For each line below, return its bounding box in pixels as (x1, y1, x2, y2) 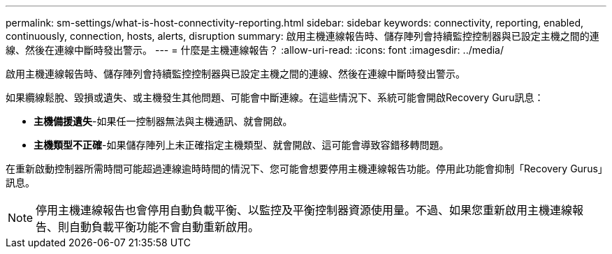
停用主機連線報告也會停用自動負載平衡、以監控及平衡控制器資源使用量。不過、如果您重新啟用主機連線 (36, 203, 573, 217)
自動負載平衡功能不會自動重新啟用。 (69, 220, 260, 234)
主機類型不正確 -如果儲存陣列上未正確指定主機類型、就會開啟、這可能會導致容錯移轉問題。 (34, 139, 449, 151)
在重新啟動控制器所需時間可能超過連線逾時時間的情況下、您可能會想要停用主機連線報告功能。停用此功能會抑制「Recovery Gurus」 (6, 163, 603, 174)
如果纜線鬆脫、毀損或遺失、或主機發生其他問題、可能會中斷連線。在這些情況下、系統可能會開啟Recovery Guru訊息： (6, 91, 544, 103)
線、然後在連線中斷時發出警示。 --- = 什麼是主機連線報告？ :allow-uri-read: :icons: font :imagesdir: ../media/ (6, 44, 504, 56)
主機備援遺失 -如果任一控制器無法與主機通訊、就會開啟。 (34, 115, 293, 127)
